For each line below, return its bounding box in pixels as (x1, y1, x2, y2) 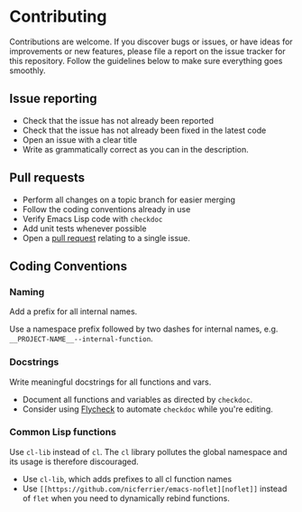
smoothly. (9, 65, 47, 76)
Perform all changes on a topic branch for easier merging (22, 194, 236, 205)
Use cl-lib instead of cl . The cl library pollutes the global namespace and (9, 446, 288, 457)
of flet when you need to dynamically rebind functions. (22, 492, 230, 503)
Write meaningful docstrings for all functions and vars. (9, 377, 212, 387)
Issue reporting (9, 91, 97, 107)
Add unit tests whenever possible (22, 223, 147, 234)
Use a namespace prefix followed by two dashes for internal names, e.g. (9, 323, 279, 335)
